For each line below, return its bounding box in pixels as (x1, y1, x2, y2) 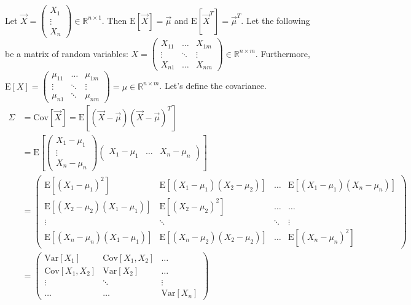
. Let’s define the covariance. (159, 79, 267, 92)
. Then (101, 14, 127, 26)
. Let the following (241, 14, 310, 26)
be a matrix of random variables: (5, 47, 128, 60)
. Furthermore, (255, 47, 310, 60)
